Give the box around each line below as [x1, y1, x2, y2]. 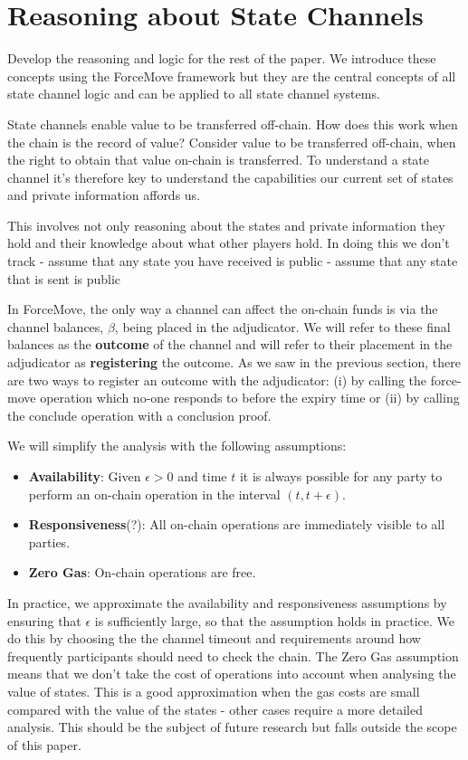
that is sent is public [7, 269, 121, 288]
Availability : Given [28, 467, 141, 485]
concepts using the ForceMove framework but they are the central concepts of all [7, 66, 456, 85]
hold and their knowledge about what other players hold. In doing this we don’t [7, 233, 450, 252]
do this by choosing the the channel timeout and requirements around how [7, 629, 421, 648]
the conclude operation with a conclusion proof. [7, 405, 272, 424]
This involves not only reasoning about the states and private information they [7, 215, 445, 234]
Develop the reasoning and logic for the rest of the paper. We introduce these [7, 49, 436, 68]
